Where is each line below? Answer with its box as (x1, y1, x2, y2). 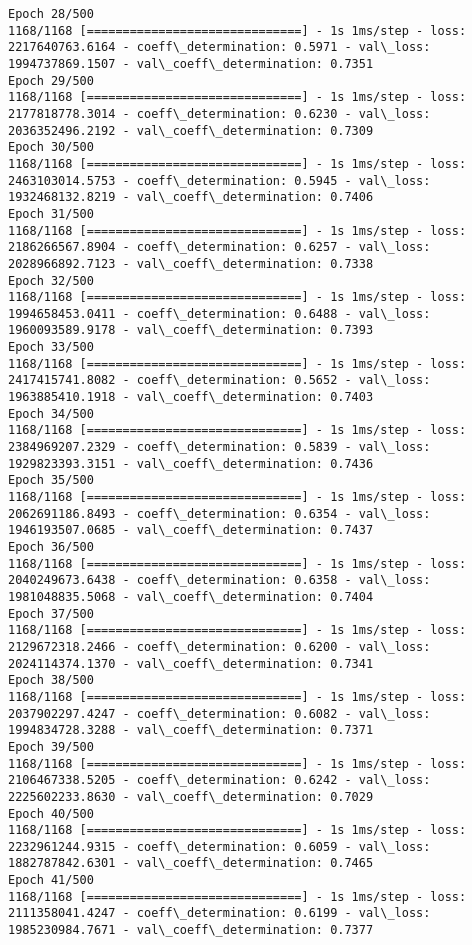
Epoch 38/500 (8, 673, 94, 688)
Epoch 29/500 (8, 73, 94, 88)
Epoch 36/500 (8, 540, 94, 554)
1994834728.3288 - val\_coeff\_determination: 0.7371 (8, 723, 374, 738)
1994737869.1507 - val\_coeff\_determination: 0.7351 (8, 56, 374, 71)
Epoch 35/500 (8, 473, 94, 488)
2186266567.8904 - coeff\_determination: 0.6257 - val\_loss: (8, 240, 431, 255)
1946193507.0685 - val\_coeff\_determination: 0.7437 (8, 523, 374, 538)
